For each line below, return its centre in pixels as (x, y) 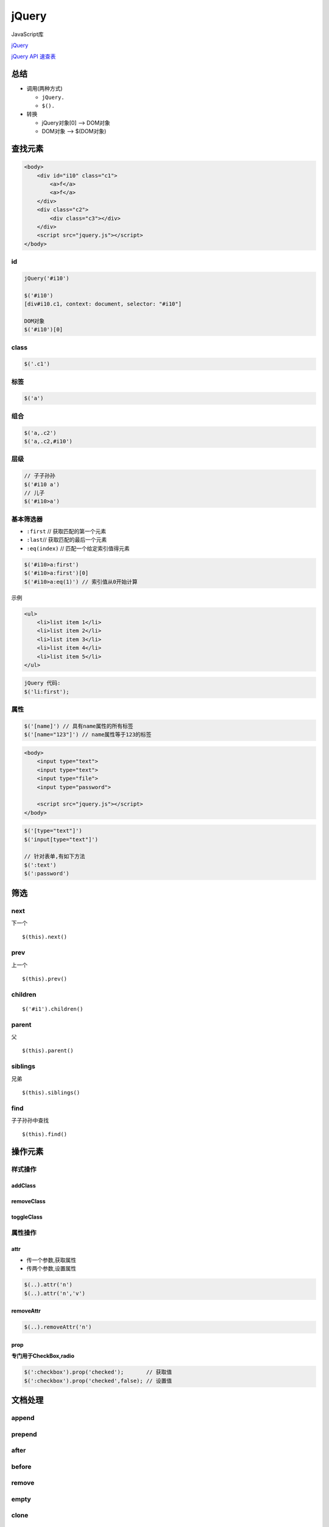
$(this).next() (45, 937)
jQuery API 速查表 (34, 56)
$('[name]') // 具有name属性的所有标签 (79, 726)
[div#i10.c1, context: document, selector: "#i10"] (103, 304)
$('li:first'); (47, 691)
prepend (24, 1434)
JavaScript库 (27, 34)
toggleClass (27, 1217)
